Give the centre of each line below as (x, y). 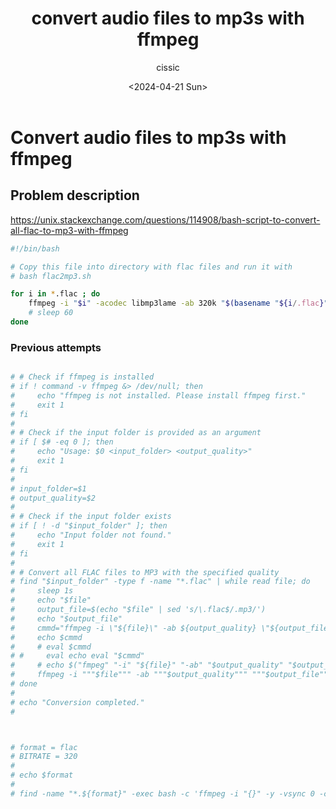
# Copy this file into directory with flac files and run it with (151, 267)
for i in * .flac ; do (55, 294)
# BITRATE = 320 (44, 757)
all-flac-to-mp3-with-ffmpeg (69, 230)
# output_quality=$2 (53, 498)
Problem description (75, 195)
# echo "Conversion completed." (77, 702)
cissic (168, 67)
